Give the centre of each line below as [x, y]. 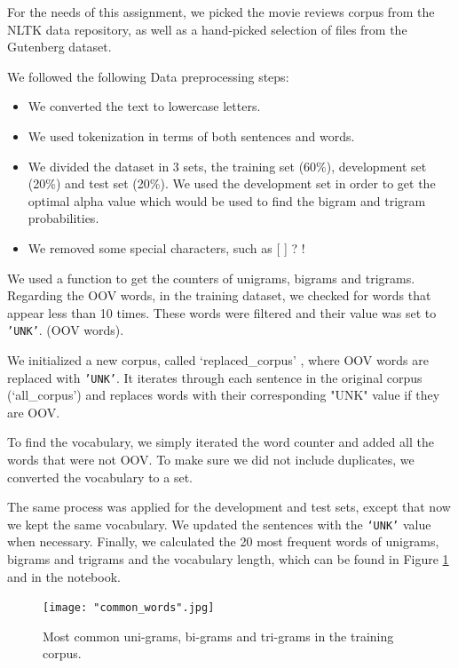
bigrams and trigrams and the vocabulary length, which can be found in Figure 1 [228, 559]
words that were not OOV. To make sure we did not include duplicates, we [211, 459]
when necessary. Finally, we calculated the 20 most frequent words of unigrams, [223, 541]
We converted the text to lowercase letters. [144, 106]
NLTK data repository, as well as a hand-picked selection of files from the [207, 29]
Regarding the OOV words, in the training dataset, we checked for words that [219, 295]
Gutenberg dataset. [59, 47]
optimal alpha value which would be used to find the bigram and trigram [227, 200]
